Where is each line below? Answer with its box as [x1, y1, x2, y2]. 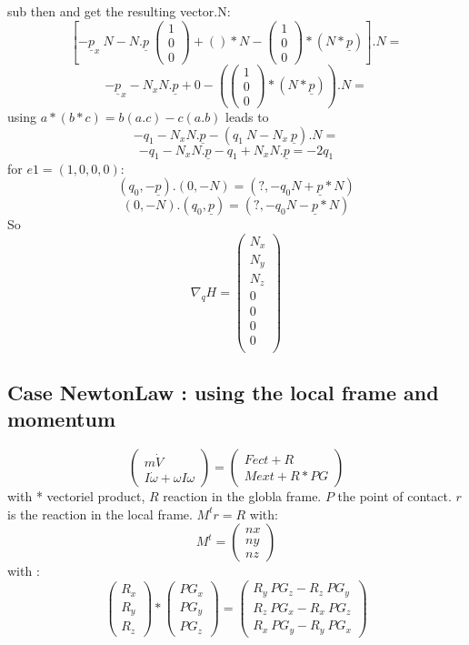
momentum [7, 405, 116, 433]
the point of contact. [337, 487, 452, 506]
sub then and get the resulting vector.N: [7, 2, 231, 20]
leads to [225, 106, 269, 126]
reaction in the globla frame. [163, 487, 322, 506]
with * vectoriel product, [7, 487, 145, 506]
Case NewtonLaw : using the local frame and [7, 378, 439, 407]
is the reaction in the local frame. [7, 504, 193, 523]
